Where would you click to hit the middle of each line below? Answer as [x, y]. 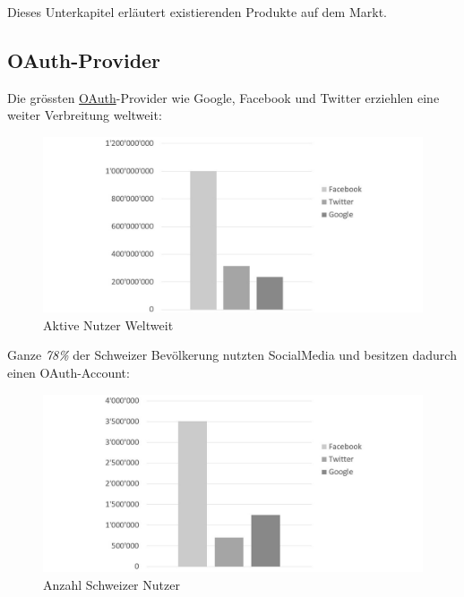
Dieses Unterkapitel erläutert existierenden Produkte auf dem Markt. [197, 12]
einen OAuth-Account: [69, 373]
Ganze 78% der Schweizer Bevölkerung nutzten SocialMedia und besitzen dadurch [232, 355]
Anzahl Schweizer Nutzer [112, 584]
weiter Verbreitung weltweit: [85, 115]
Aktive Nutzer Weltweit [108, 324]
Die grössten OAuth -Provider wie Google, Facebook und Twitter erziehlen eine [223, 97]
